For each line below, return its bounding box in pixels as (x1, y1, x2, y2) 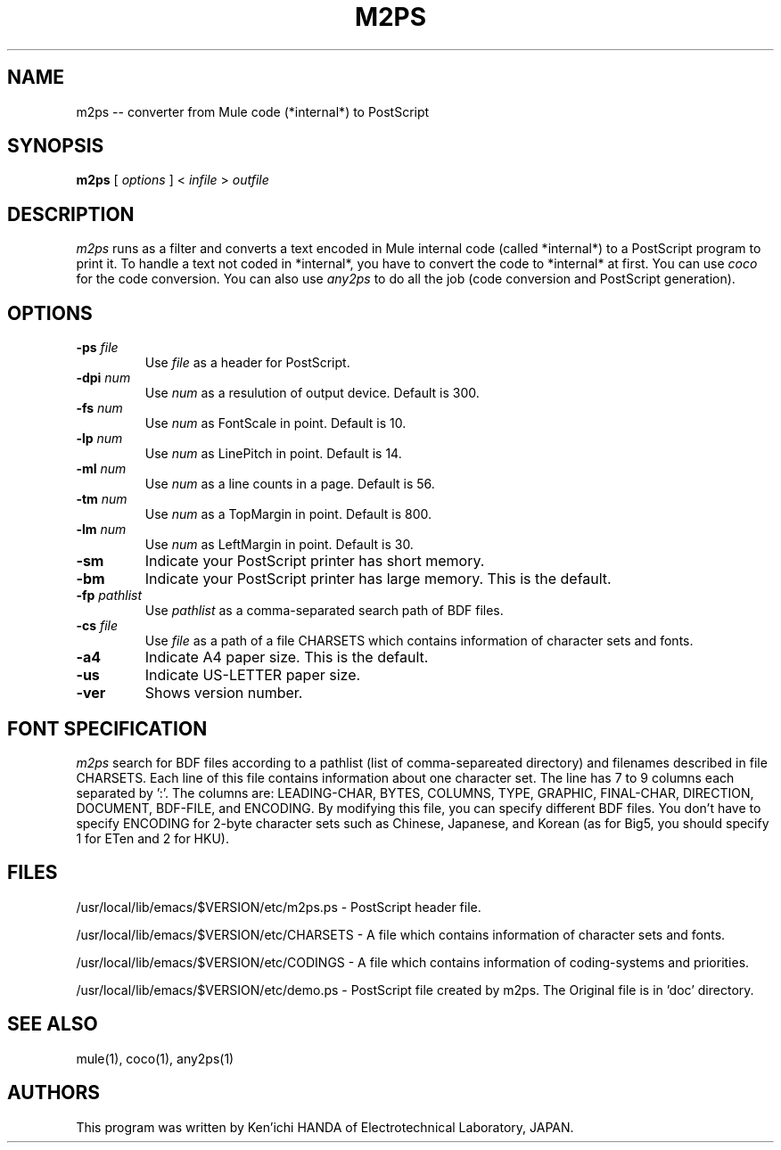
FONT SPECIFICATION (7, 717, 208, 740)
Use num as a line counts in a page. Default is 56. (144, 476, 435, 492)
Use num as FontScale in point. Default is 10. (144, 415, 407, 431)
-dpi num (76, 370, 131, 386)
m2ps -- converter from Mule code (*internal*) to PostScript (76, 103, 430, 119)
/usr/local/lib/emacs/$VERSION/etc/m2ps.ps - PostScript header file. (76, 899, 481, 915)
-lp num (76, 431, 123, 447)
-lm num (76, 522, 127, 538)
